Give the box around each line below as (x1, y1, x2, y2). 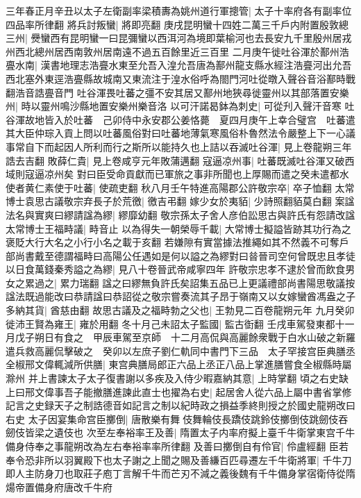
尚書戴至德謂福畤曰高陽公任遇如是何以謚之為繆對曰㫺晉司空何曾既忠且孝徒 (15, 248, 355, 263)
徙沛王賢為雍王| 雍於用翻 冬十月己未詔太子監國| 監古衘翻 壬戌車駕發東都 (6, 316, 335, 331)
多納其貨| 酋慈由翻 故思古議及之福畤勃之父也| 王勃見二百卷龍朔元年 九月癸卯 (6, 303, 355, 317)
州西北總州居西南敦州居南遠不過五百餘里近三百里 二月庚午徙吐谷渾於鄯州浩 (6, 44, 349, 58)
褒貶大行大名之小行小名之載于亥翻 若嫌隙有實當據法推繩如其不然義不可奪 (6, 235, 339, 249)
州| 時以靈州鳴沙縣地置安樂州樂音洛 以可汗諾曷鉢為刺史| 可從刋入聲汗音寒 (6, 99, 342, 113)
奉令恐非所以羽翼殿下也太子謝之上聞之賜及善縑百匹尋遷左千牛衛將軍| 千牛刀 (6, 452, 352, 467)
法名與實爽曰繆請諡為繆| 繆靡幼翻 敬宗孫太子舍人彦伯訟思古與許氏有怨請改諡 (6, 207, 355, 222)
